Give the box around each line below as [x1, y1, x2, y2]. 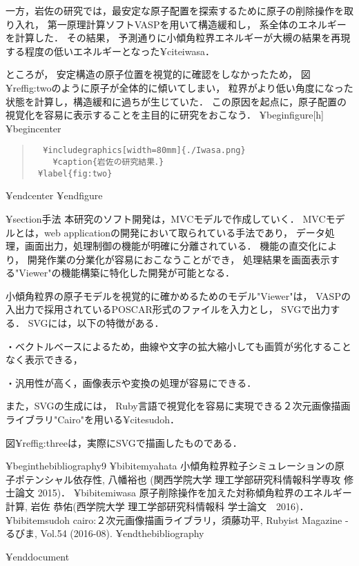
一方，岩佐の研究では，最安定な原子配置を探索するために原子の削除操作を [6, 3, 344, 17]
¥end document [6, 549, 70, 563]
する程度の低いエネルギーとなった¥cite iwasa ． [6, 43, 215, 58]
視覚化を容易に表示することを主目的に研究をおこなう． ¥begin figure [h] [6, 108, 324, 122]
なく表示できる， [6, 352, 83, 367]
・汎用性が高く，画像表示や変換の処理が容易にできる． [6, 375, 257, 390]
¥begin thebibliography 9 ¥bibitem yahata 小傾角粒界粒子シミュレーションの [6, 458, 335, 473]
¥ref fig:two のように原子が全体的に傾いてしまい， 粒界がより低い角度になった [6, 80, 353, 94]
